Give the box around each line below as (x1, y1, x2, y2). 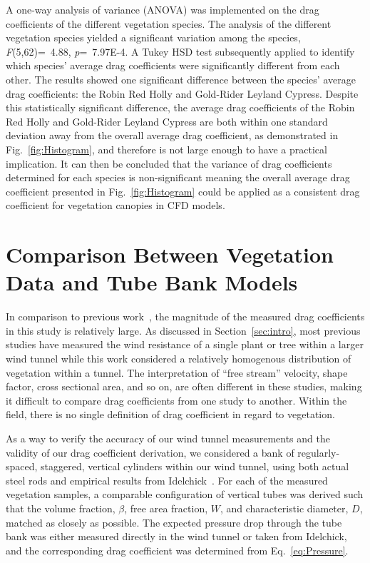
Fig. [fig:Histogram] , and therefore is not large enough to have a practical (6, 141, 327, 156)
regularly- (297, 445, 340, 460)
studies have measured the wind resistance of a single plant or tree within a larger (6, 337, 364, 352)
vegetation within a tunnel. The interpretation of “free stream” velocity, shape (6, 365, 348, 380)
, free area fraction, (124, 500, 208, 515)
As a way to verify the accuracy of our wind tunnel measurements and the (6, 430, 330, 445)
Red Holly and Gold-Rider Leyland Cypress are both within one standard (6, 113, 328, 128)
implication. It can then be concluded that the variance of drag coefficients (6, 156, 332, 171)
